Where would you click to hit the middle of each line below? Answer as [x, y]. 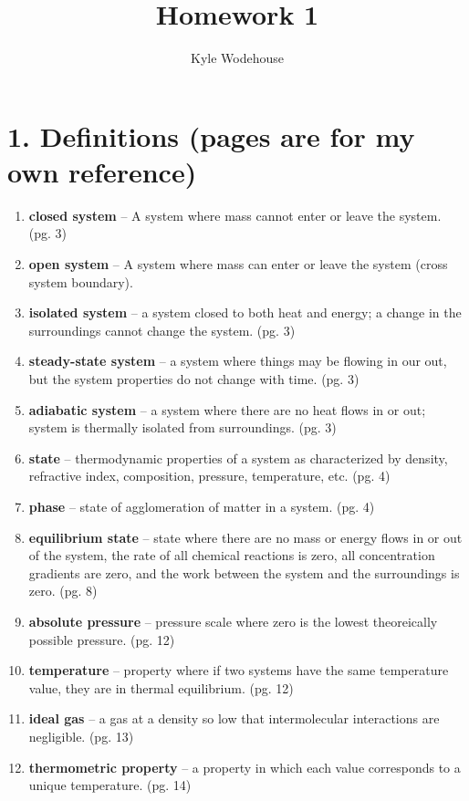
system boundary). [81, 281]
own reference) [102, 171]
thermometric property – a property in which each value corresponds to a [245, 767]
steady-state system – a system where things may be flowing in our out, [238, 361]
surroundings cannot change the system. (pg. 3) [162, 330]
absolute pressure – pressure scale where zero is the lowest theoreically [233, 621]
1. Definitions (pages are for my [211, 135]
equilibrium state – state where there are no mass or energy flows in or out [245, 537]
